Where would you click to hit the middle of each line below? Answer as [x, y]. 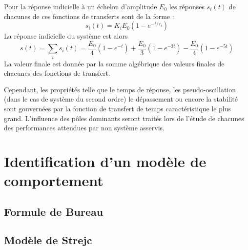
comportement [54, 180]
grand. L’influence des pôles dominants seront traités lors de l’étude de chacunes [124, 118]
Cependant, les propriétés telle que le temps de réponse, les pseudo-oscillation [120, 89]
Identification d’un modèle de [105, 161]
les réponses [187, 6]
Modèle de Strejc [48, 240]
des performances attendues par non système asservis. [84, 128]
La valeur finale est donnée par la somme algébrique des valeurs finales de [114, 63]
